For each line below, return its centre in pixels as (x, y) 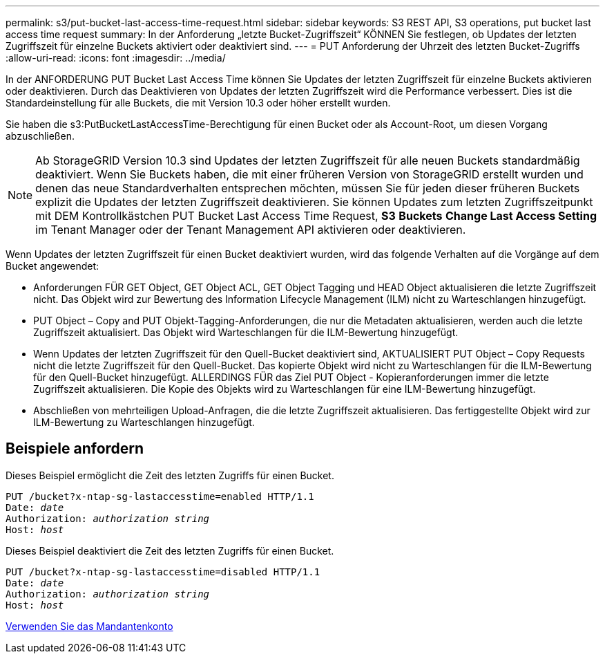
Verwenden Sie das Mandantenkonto (89, 626)
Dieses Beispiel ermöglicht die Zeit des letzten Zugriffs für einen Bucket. (170, 475)
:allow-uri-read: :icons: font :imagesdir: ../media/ (116, 58)
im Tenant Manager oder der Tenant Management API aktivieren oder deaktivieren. (251, 230)
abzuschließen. (40, 136)
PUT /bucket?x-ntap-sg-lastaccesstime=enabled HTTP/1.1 (160, 496)
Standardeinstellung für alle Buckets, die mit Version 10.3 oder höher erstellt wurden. (198, 103)
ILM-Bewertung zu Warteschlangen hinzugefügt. (144, 422)
